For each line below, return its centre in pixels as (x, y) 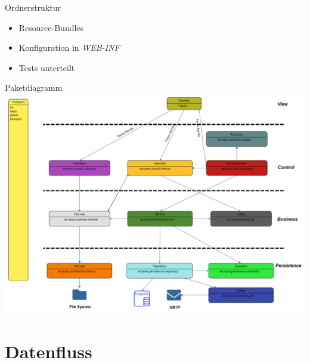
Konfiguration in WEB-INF (69, 47)
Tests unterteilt (47, 67)
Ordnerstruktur (33, 7)
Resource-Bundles (51, 27)
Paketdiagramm (34, 87)
